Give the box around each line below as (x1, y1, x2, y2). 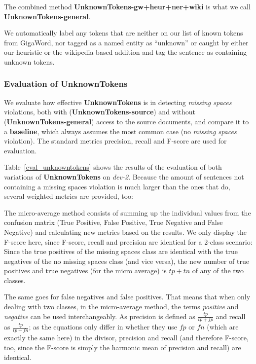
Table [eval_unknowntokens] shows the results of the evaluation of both (4, 162, 222, 172)
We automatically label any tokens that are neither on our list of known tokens (4, 28, 243, 38)
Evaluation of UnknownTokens (4, 77, 128, 90)
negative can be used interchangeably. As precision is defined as (4, 311, 195, 321)
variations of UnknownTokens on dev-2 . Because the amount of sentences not (4, 171, 244, 182)
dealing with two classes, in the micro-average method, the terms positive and (4, 301, 239, 312)
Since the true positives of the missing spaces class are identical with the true (4, 246, 238, 256)
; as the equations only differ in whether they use (29, 322, 177, 332)
